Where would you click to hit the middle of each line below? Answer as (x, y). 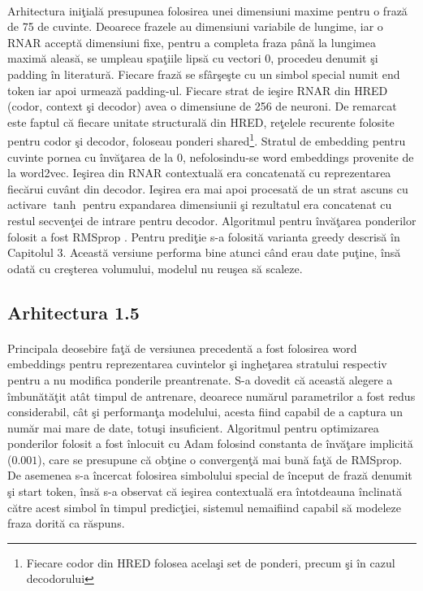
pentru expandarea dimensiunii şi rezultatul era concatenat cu (237, 204)
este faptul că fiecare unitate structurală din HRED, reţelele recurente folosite (201, 122)
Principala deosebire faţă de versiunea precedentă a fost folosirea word (182, 348)
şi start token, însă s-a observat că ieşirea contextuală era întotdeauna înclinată (205, 491)
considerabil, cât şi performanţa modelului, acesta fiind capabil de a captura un (205, 412)
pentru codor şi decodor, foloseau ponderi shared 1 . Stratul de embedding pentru (207, 139)
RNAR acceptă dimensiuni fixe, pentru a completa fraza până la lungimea (192, 42)
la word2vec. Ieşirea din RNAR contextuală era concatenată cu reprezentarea (199, 173)
